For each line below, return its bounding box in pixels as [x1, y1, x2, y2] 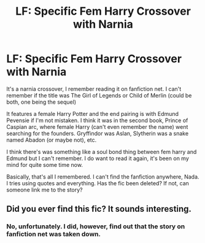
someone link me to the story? [6, 186, 83, 193]
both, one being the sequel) [6, 98, 77, 106]
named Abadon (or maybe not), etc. [6, 136, 97, 144]
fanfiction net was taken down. [6, 230, 101, 239]
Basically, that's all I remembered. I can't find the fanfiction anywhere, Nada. [6, 173, 199, 180]
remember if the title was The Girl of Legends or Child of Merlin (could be [6, 91, 192, 99]
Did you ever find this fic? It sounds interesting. [6, 204, 192, 214]
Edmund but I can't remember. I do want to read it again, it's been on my [6, 155, 189, 162]
